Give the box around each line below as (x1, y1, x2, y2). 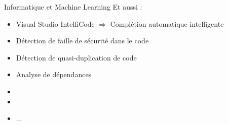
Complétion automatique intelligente (110, 18, 224, 29)
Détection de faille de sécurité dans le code (16, 35, 149, 46)
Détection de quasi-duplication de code (16, 52, 137, 62)
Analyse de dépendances (16, 69, 92, 80)
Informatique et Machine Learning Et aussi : (4, 2, 142, 12)
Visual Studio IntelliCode (16, 18, 95, 29)
